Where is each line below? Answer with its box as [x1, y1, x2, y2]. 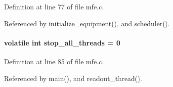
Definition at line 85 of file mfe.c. [4, 56, 104, 66]
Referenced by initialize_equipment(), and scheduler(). [4, 18, 170, 28]
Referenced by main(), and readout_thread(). [4, 73, 142, 83]
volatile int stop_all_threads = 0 [4, 37, 121, 47]
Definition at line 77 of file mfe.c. [4, 1, 104, 11]
